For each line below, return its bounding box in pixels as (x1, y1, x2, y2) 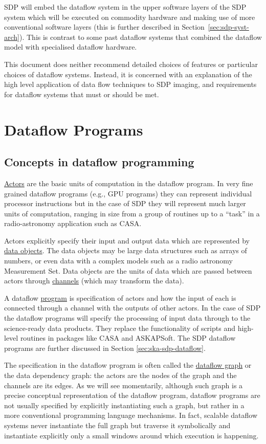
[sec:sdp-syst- (208, 21, 249, 32)
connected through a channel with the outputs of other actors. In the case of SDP (4, 302, 261, 313)
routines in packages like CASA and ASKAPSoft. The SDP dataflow (20, 332, 236, 343)
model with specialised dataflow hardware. (4, 41, 137, 52)
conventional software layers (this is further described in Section (4, 21, 205, 32)
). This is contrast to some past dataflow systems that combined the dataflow (19, 31, 262, 42)
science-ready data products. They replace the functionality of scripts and (4, 322, 235, 333)
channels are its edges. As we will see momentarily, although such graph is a (4, 380, 243, 390)
